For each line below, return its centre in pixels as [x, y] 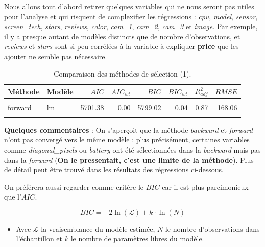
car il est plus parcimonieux [205, 187]
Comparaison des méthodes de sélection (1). [123, 73]
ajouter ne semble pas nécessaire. [56, 56]
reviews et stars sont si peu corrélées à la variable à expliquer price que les [122, 46]
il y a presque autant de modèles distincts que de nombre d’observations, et [122, 36]
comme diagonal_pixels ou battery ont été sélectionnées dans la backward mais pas [132, 149]
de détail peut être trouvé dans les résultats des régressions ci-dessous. [114, 170]
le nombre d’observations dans [212, 228]
